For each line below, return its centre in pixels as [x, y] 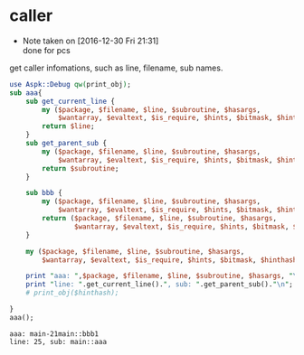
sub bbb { [44, 193]
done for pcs [46, 50]
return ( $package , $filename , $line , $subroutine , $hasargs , [160, 219]
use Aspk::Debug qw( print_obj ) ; [70, 84]
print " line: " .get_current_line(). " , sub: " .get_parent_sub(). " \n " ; [160, 285]
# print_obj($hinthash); [72, 293]
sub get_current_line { [71, 101]
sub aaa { [26, 93]
